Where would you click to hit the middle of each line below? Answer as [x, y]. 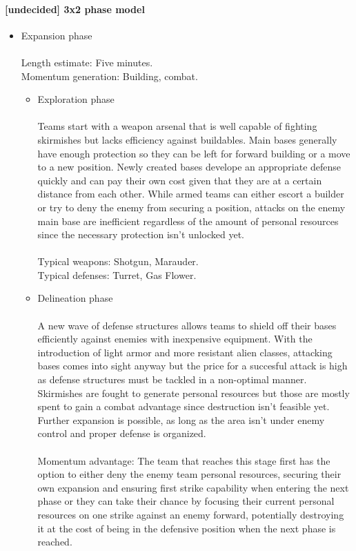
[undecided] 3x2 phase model [75, 9]
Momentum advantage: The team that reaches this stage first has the [184, 460]
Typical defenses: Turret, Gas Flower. [117, 274]
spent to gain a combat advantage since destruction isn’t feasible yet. [184, 406]
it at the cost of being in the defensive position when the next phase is [187, 528]
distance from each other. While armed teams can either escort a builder [191, 194]
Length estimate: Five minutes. [87, 62]
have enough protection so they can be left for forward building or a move [194, 153]
